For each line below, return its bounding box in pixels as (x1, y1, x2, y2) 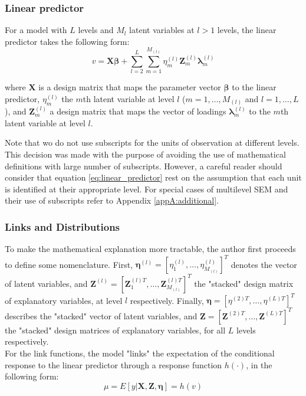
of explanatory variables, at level (5, 294, 123, 306)
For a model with (5, 24, 67, 36)
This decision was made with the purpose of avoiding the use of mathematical (5, 148, 286, 161)
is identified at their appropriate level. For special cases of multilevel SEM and (5, 182, 288, 195)
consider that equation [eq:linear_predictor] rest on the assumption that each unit (5, 171, 302, 184)
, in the (246, 358, 272, 371)
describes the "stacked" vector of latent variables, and (5, 309, 198, 322)
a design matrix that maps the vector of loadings (50, 105, 226, 117)
